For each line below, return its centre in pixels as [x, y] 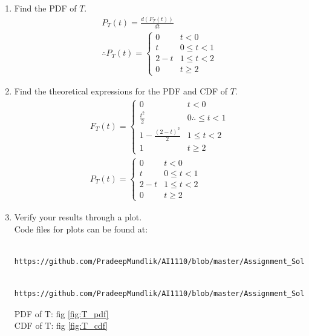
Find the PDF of [45, 8]
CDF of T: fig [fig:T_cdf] [61, 325]
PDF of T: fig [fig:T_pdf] [61, 313]
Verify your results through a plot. [78, 216]
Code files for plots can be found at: [81, 229]
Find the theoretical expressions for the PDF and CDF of [121, 91]
